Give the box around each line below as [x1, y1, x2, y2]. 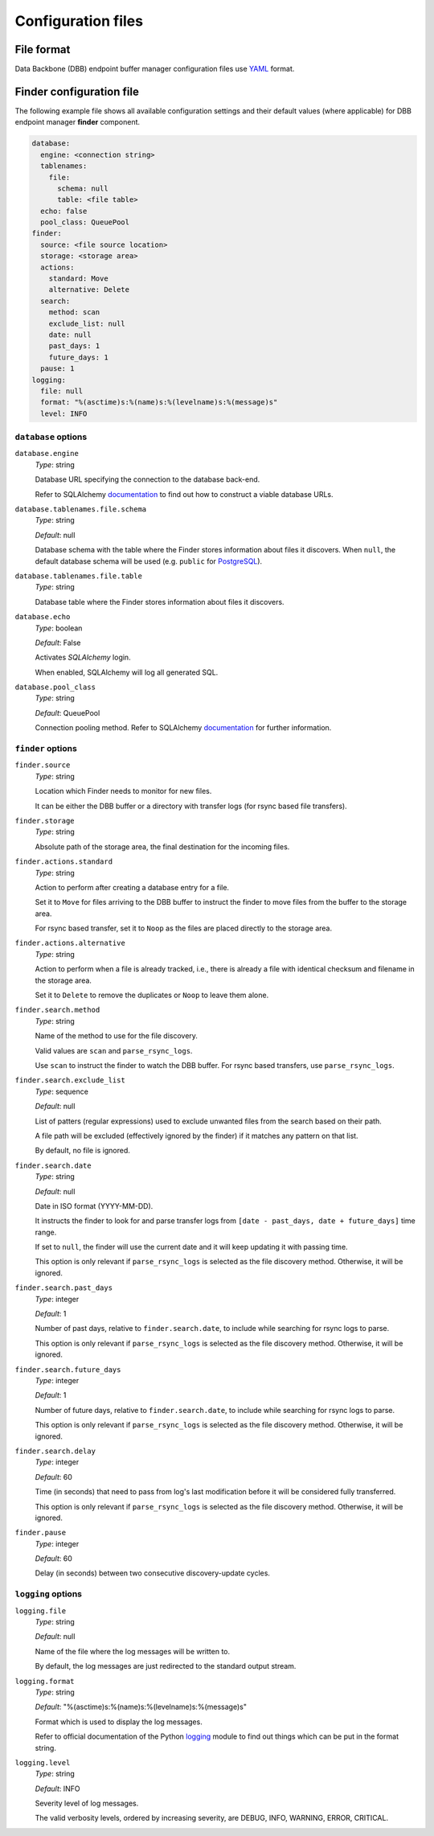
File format [14, 43, 71, 56]
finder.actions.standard [14, 857, 113, 866]
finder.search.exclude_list [14, 1076, 126, 1085]
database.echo [14, 612, 71, 622]
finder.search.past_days [14, 1284, 113, 1292]
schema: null [57, 183, 108, 193]
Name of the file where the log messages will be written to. [35, 1646, 231, 1656]
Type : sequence [35, 1086, 88, 1096]
